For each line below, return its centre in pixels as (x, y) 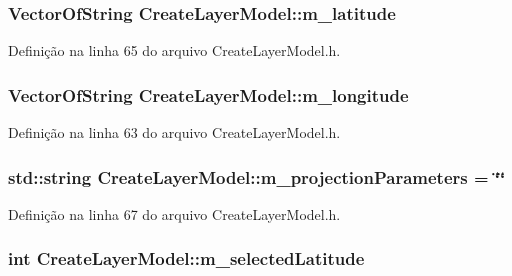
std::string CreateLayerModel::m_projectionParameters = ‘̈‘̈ (257, 176)
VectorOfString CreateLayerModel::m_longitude (208, 94)
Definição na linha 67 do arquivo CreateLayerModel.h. (174, 213)
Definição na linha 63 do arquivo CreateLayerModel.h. (174, 132)
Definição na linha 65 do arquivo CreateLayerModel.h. (174, 50)
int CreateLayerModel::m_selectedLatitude (186, 258)
